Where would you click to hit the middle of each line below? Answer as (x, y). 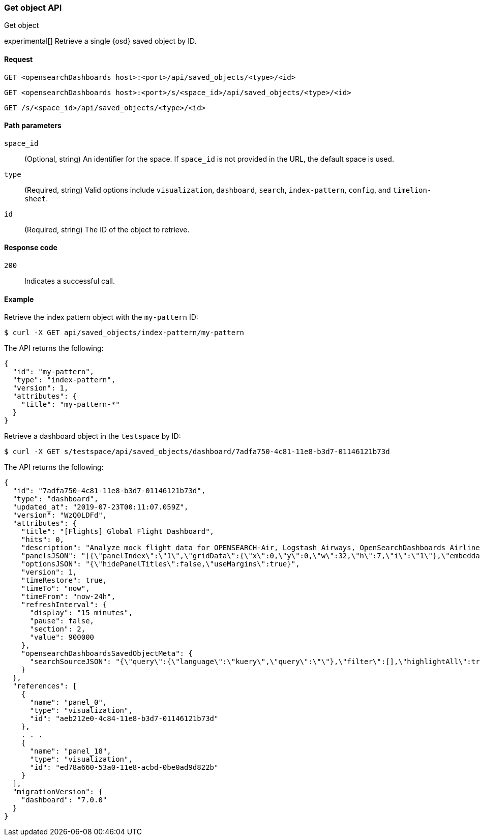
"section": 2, (58, 629)
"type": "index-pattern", (64, 380)
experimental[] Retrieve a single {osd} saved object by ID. (100, 41)
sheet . (36, 198)
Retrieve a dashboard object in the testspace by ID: (93, 436)
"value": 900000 (62, 637)
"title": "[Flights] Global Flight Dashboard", (118, 532)
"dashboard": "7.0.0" (64, 800)
